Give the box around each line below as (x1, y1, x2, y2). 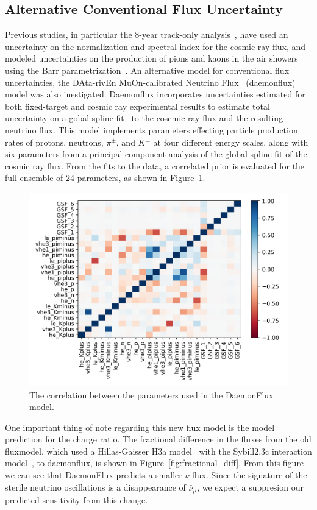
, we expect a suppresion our (197, 480, 304, 493)
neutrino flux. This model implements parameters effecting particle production (5, 123, 298, 136)
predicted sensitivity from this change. (5, 494, 148, 506)
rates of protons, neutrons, (5, 135, 104, 148)
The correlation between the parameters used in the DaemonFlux (29, 388, 274, 401)
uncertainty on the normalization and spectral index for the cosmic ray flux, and (5, 40, 306, 52)
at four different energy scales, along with (153, 135, 308, 148)
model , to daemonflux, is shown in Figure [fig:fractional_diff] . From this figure (5, 456, 304, 469)
